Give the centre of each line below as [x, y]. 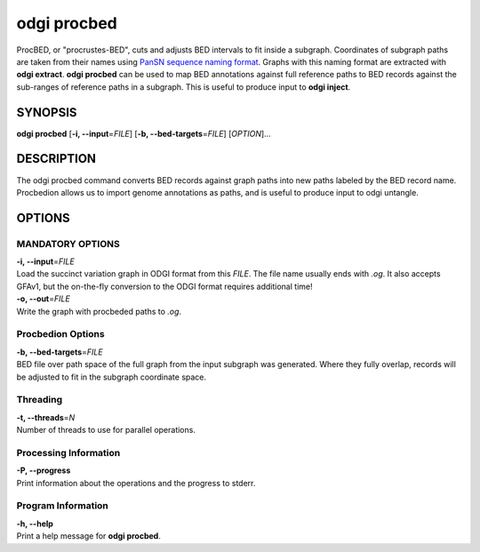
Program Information [62, 506]
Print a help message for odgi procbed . [89, 536]
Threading [40, 400]
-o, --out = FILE [43, 299]
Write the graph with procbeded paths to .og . [99, 311]
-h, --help [35, 524]
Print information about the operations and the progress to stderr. [136, 483]
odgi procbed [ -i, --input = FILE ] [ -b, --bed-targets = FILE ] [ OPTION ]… [144, 133]
